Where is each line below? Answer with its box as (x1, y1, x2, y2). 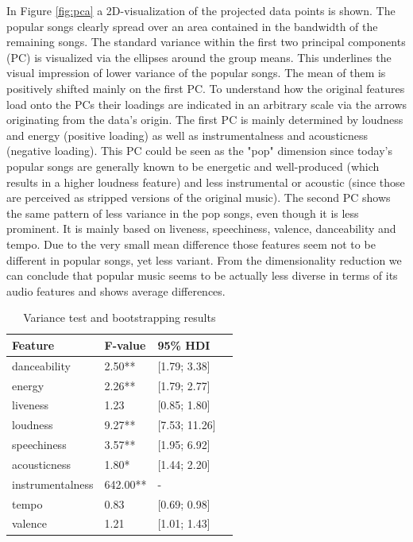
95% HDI (157, 336, 210, 353)
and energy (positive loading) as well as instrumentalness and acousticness (6, 126, 368, 143)
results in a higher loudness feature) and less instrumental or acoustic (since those (6, 173, 405, 190)
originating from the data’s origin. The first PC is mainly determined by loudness (6, 111, 403, 128)
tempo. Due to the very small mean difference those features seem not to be (6, 235, 376, 252)
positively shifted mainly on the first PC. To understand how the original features (6, 79, 405, 96)
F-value (104, 336, 146, 353)
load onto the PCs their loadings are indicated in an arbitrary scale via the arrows (6, 95, 407, 112)
